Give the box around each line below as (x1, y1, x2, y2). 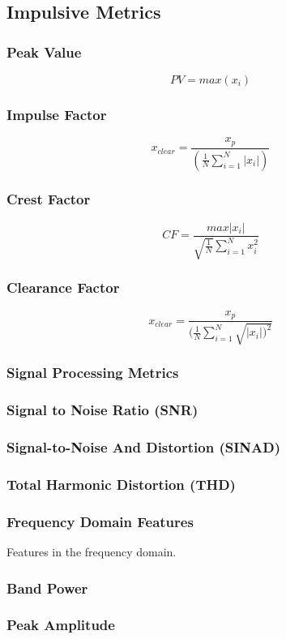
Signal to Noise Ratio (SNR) (6, 400, 198, 420)
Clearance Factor (6, 277, 120, 298)
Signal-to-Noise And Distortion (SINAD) (6, 437, 280, 457)
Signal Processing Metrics (6, 362, 179, 383)
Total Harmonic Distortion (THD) (6, 474, 236, 494)
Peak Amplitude (6, 615, 115, 635)
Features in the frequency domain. (6, 543, 177, 560)
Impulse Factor (6, 104, 107, 124)
